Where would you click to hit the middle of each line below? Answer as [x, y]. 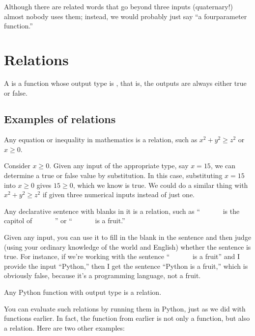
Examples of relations [60, 119]
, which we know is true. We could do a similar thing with [160, 185]
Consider [17, 166]
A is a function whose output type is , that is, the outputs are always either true [125, 83]
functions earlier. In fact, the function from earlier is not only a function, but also [127, 318]
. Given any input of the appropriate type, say [119, 166]
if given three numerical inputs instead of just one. [119, 194]
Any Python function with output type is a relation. [83, 292]
